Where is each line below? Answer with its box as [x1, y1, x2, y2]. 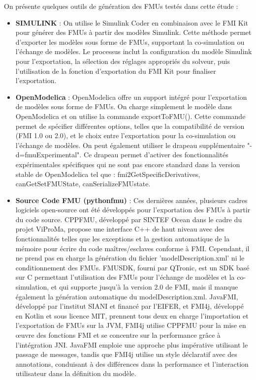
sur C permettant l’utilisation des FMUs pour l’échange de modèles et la [15, 272, 235, 282]
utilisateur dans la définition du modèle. [15, 368, 136, 379]
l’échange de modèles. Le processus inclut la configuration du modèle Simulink [15, 46, 252, 57]
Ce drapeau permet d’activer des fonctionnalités [83, 149, 228, 160]
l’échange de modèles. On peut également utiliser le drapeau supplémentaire [15, 140, 245, 150]
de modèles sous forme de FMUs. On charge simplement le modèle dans [15, 101, 232, 112]
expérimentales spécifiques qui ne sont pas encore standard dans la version [15, 159, 240, 169]
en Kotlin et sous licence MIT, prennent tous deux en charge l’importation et [15, 310, 249, 321]
